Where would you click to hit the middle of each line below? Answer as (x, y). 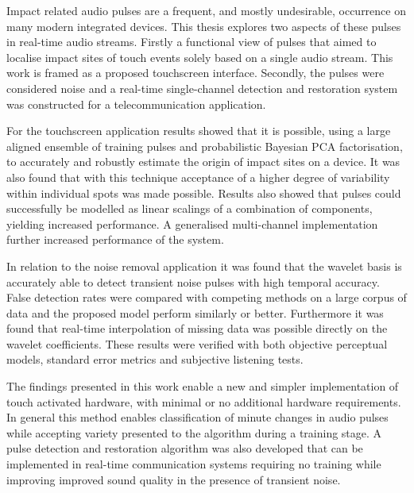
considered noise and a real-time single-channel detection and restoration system (202, 88)
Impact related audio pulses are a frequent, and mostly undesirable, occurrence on (206, 10)
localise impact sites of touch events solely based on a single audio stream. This (200, 57)
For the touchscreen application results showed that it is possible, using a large (199, 131)
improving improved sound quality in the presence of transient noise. (174, 479)
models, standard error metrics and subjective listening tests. (155, 359)
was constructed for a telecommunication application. (136, 104)
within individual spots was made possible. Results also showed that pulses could (204, 193)
